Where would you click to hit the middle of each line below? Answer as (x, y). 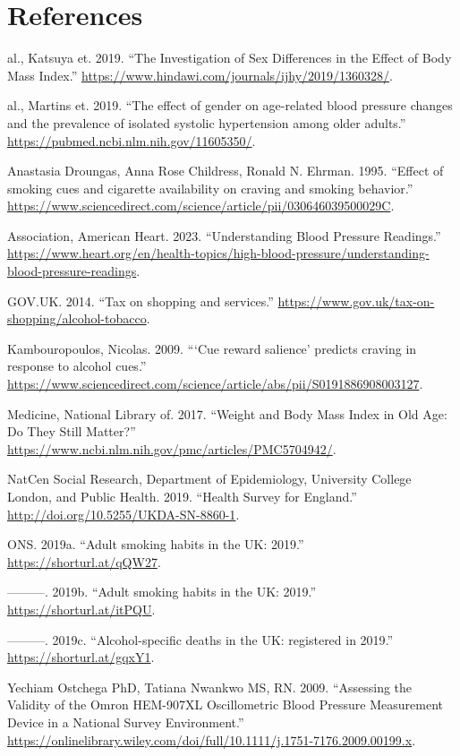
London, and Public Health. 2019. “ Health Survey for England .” (182, 496)
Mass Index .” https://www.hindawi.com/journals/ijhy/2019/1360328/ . (200, 75)
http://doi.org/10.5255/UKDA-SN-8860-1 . (124, 514)
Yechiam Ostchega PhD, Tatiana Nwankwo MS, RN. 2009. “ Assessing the (210, 687)
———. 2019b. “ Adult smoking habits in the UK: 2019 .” (162, 592)
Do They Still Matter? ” (72, 431)
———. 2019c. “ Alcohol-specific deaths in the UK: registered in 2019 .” (200, 639)
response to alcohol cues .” (77, 366)
